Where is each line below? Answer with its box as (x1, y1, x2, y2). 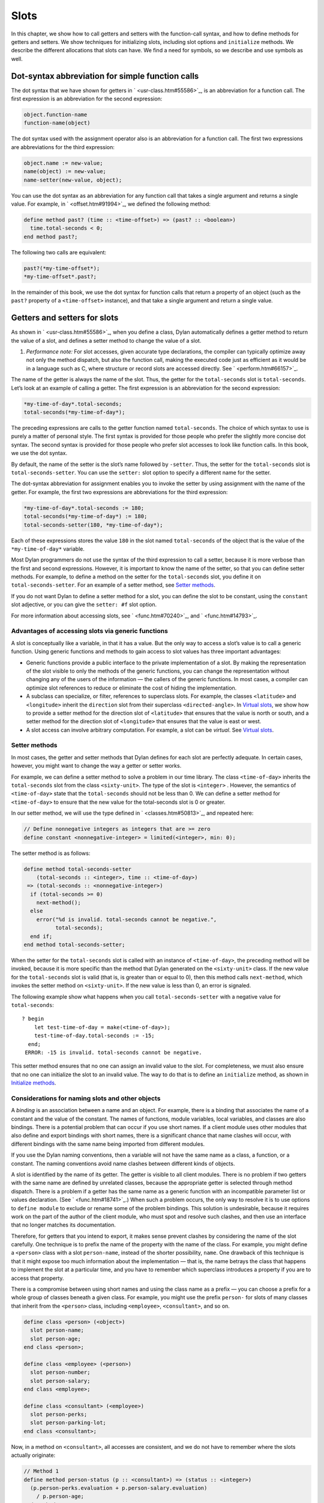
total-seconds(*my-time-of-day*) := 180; (23, 513, 148, 520)
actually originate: (11, 1452, 56, 1459)
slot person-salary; (30, 1377, 91, 1384)
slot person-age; (30, 1335, 81, 1342)
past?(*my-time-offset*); (23, 265, 100, 272)
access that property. (11, 1275, 64, 1282)
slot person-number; (30, 1369, 91, 1376)
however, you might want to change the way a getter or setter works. (11, 762, 182, 770)
